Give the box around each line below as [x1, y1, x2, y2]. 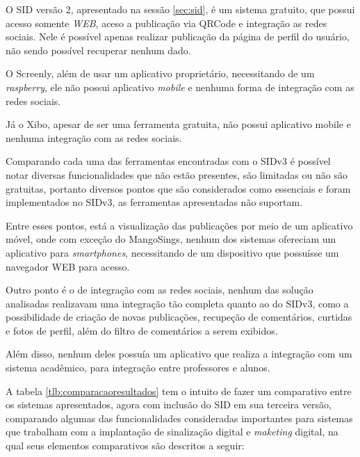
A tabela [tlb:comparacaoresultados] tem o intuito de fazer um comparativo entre [6, 383, 352, 398]
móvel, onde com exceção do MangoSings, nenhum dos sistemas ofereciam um [6, 232, 336, 246]
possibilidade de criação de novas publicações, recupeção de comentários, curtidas [6, 310, 352, 324]
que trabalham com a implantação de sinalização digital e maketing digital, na [6, 424, 338, 439]
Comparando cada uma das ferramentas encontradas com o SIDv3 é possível [6, 154, 331, 168]
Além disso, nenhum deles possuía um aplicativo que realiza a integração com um [6, 346, 352, 361]
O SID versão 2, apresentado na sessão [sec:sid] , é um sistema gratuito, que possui [6, 2, 355, 16]
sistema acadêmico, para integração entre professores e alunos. [6, 360, 270, 375]
